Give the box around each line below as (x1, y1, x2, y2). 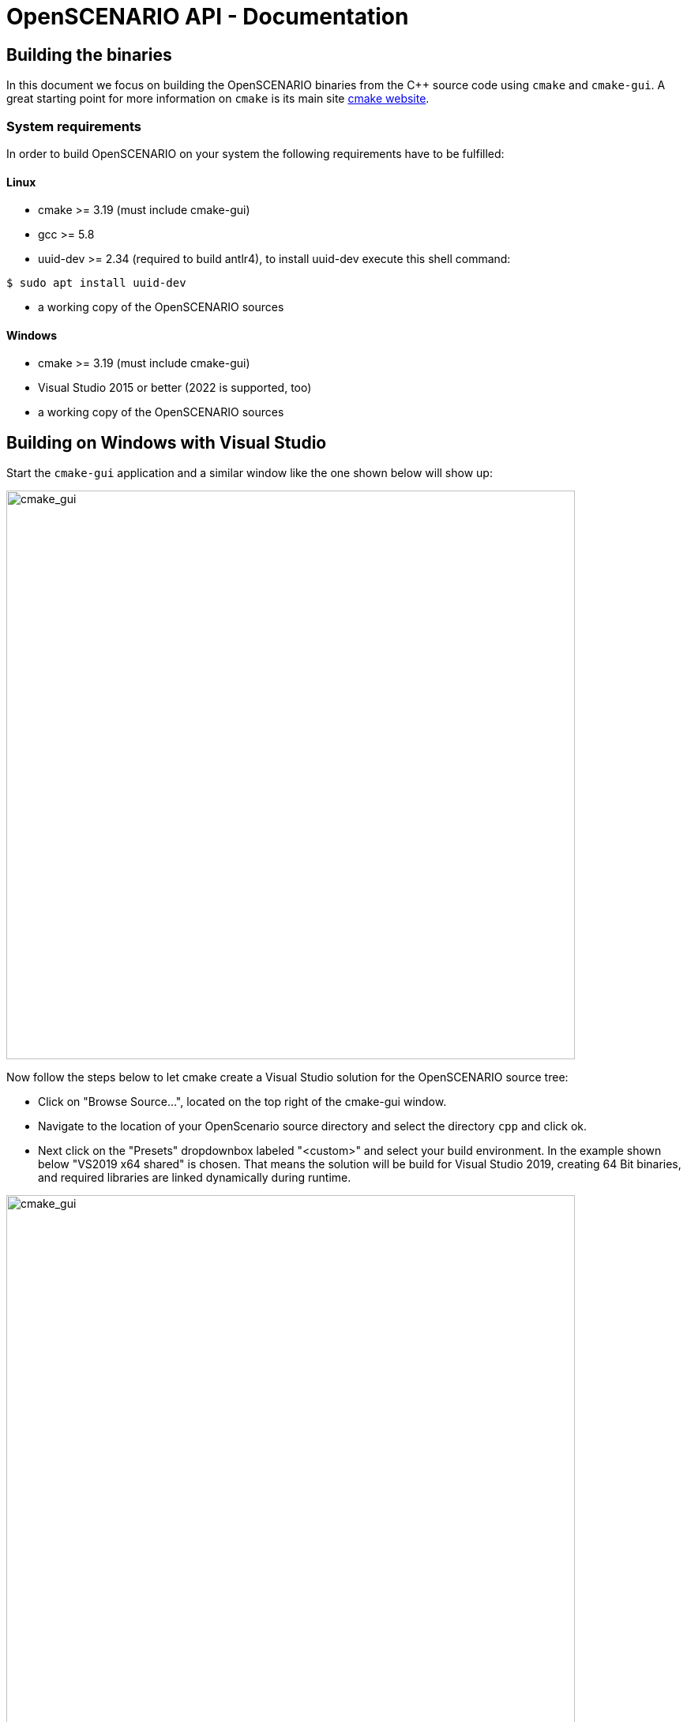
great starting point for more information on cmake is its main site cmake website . (6, 92, 430, 106)
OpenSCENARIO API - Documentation (6, 3, 409, 30)
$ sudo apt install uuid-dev (6, 276, 186, 290)
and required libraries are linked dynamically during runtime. (38, 1171, 351, 1185)
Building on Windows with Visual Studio (6, 432, 327, 453)
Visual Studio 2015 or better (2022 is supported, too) (38, 381, 312, 395)
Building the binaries (6, 44, 172, 65)
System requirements (6, 118, 141, 134)
